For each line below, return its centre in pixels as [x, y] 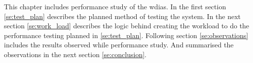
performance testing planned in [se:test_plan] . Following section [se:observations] [126, 35]
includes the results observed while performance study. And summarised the [119, 45]
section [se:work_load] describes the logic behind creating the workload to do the [127, 26]
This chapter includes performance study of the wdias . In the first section [115, 6]
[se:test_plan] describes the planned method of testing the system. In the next [123, 16]
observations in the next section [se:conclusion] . [75, 54]
